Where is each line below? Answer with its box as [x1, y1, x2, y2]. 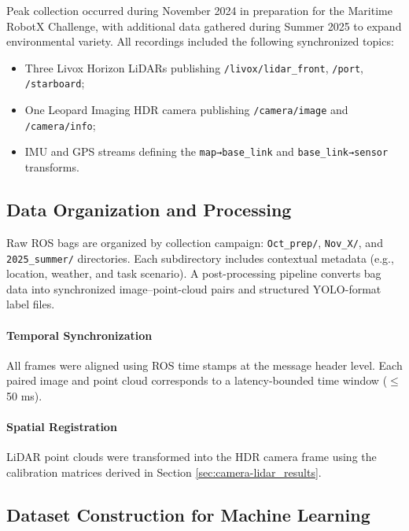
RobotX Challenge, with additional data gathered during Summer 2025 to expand [6, 17, 402, 34]
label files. [6, 296, 55, 312]
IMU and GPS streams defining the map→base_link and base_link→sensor [24, 143, 389, 160]
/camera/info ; [24, 116, 96, 133]
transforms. [24, 159, 79, 175]
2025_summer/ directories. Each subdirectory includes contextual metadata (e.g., [6, 249, 394, 266]
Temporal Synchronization [6, 326, 153, 343]
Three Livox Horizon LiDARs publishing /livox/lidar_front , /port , [24, 59, 363, 76]
